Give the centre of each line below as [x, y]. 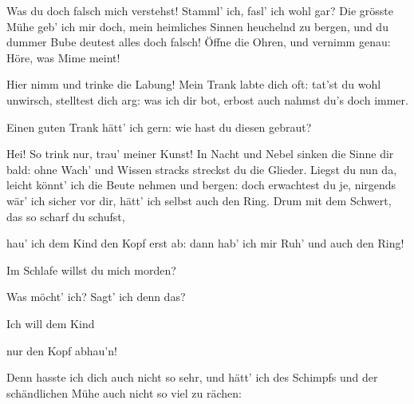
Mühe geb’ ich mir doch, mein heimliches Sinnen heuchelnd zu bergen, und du [197, 26]
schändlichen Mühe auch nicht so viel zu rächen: [124, 392]
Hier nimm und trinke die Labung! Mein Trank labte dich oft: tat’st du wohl [194, 84]
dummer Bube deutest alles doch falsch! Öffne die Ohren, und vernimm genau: [199, 42]
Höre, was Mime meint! [63, 57]
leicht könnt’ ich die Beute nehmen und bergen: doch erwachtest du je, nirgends [201, 185]
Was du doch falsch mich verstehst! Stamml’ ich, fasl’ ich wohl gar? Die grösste [200, 10]
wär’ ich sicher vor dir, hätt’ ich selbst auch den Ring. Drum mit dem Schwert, [199, 200]
